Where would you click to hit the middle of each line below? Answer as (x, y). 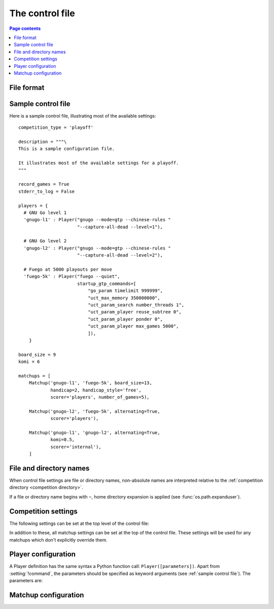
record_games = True (44, 184)
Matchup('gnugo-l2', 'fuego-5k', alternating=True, (94, 411)
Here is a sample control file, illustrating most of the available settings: (83, 116)
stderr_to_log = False (47, 191)
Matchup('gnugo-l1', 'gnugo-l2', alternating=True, (94, 433)
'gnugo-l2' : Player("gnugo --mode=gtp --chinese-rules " (97, 248)
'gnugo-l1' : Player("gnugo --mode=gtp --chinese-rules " (97, 220)
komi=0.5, (63, 440)
